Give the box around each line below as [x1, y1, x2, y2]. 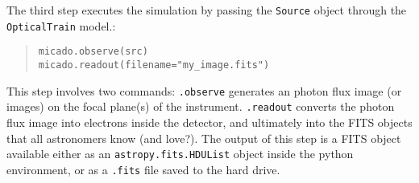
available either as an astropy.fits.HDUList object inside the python [6, 145, 354, 162]
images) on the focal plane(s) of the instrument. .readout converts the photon [6, 98, 395, 115]
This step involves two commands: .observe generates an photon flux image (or [6, 82, 402, 99]
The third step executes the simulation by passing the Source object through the [6, 2, 407, 18]
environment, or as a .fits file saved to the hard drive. [6, 161, 280, 177]
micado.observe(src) [38, 46, 148, 58]
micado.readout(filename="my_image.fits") [38, 59, 270, 71]
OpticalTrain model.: [6, 17, 116, 34]
